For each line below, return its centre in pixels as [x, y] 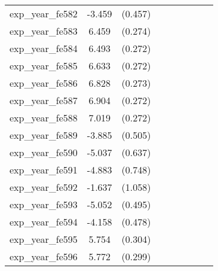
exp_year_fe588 [44, 118]
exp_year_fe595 [44, 239]
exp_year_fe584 [44, 48]
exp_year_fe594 [44, 222]
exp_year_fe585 [44, 66]
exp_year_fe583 [44, 31]
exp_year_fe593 [44, 204]
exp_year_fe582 [44, 13]
